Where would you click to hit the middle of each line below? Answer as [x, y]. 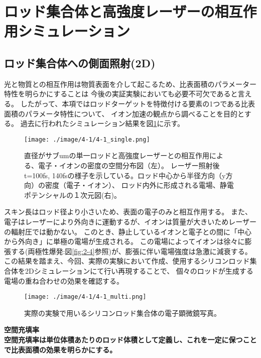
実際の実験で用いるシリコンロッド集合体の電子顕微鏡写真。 [122, 313]
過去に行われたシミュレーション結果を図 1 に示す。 [102, 123]
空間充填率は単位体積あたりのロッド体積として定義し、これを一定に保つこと [130, 339]
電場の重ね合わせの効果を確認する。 [64, 280]
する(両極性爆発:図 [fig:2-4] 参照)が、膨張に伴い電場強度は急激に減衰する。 [131, 251]
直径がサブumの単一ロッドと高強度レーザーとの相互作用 [117, 155]
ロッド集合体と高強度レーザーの [109, 11]
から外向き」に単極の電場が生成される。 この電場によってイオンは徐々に [124, 241]
